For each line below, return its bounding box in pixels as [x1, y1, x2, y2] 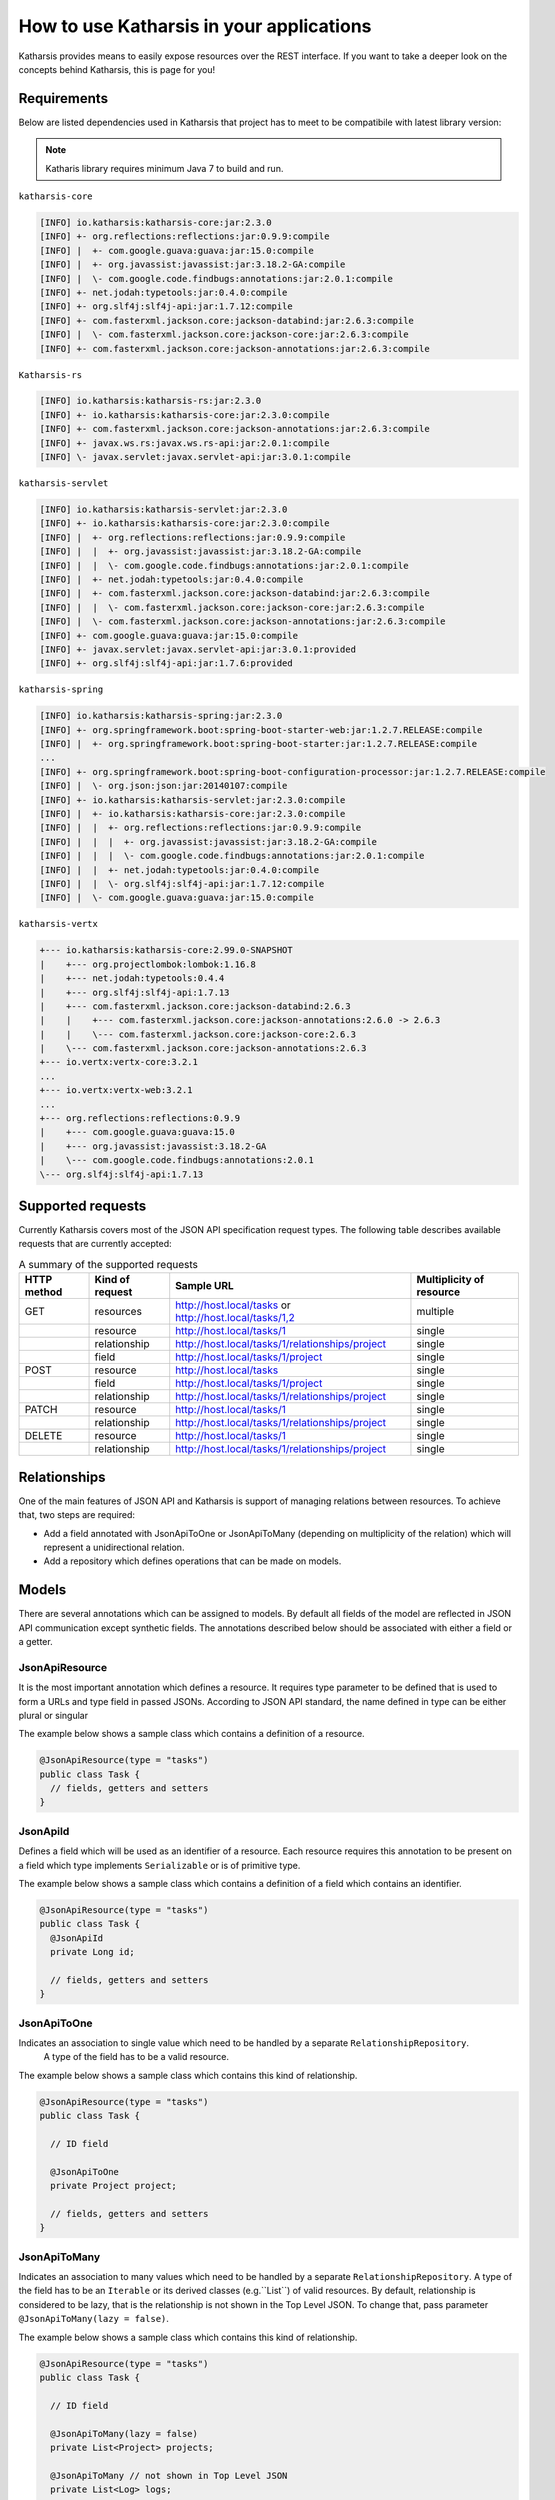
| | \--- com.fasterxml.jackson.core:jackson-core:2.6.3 [39, 1028, 357, 1040]
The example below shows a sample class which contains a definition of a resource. [18, 1728, 365, 1740]
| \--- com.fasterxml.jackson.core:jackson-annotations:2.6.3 [39, 1043, 367, 1054]
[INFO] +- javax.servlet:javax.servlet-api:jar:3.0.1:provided [39, 643, 357, 655]
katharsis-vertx [18, 918, 99, 930]
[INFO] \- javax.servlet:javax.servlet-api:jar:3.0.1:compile [39, 451, 351, 463]
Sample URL [175, 1279, 234, 1293]
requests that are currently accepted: [18, 1238, 172, 1250]
